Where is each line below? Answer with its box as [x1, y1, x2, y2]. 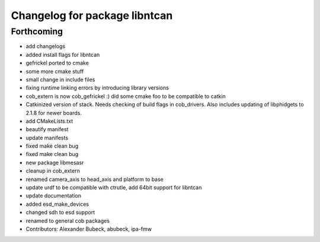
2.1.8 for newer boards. [25, 109, 82, 116]
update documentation [25, 192, 81, 199]
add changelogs [25, 43, 65, 50]
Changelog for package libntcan [11, 9, 173, 22]
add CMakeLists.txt [25, 117, 73, 125]
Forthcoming [11, 26, 63, 37]
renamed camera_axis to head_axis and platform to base [25, 176, 164, 183]
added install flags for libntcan [25, 51, 100, 58]
